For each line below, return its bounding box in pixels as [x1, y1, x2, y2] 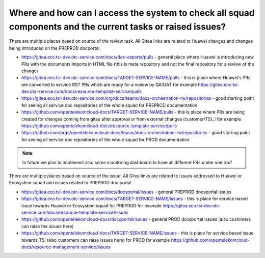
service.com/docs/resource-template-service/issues [21, 209, 129, 215]
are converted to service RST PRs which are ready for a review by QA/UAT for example [21, 82, 197, 87]
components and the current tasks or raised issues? [9, 21, 226, 32]
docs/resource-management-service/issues [21, 244, 111, 250]
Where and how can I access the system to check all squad [9, 7, 255, 18]
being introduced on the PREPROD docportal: [9, 45, 101, 51]
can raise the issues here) [21, 223, 74, 229]
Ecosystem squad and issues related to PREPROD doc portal [9, 180, 132, 186]
